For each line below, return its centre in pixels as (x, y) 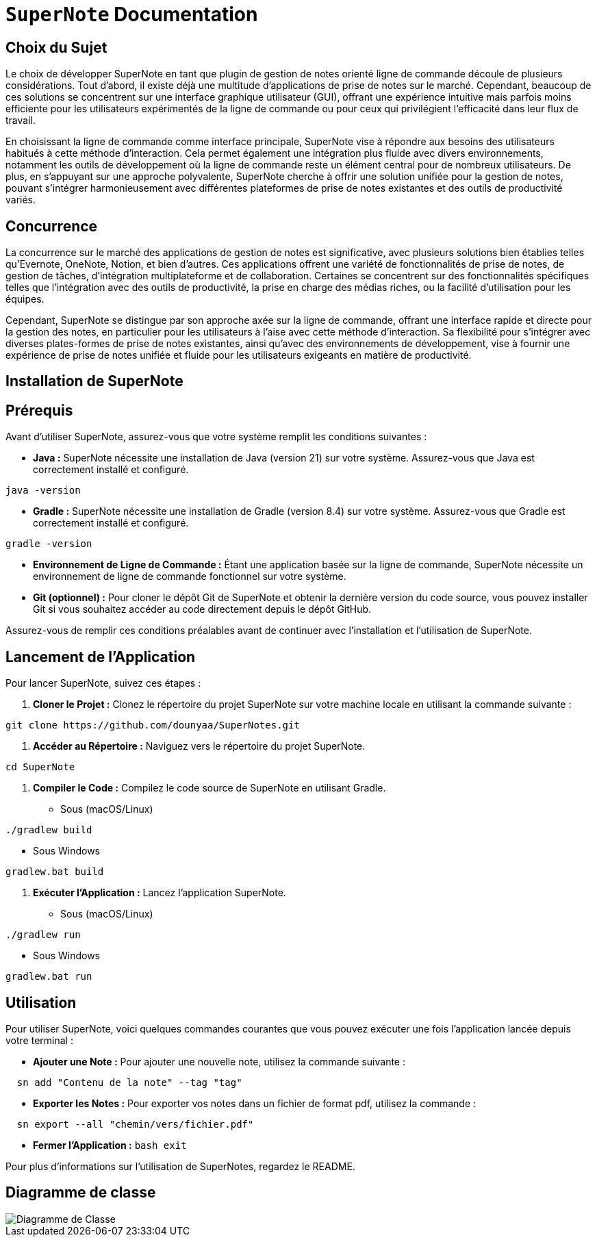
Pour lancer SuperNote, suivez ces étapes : (103, 683)
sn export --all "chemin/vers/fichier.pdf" (135, 1124)
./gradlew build (49, 830)
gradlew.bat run (49, 977)
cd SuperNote (40, 767)
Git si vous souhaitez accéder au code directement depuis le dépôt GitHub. (202, 609)
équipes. (25, 299)
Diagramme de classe (81, 1193)
